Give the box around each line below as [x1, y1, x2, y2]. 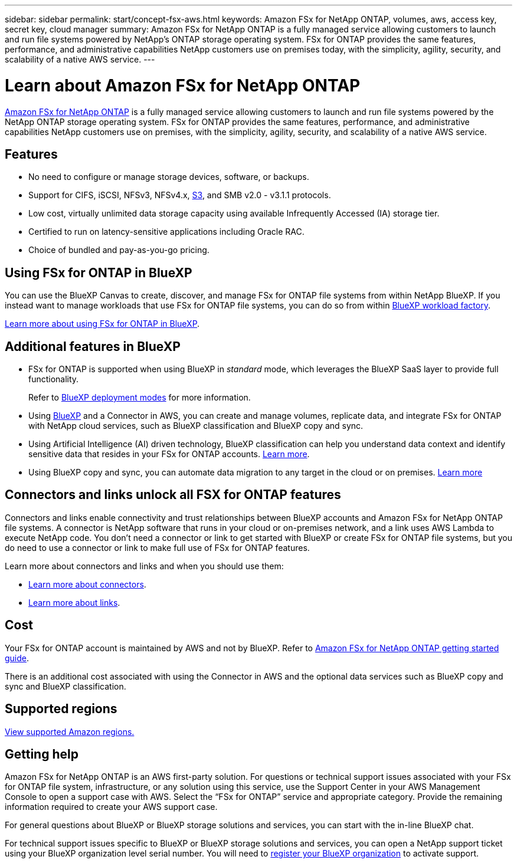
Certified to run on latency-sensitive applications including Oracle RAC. [28, 227, 305, 237]
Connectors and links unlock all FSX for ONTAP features [5, 487, 341, 503]
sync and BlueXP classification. [5, 681, 126, 691]
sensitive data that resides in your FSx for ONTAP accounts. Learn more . [28, 449, 310, 460]
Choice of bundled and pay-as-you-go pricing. [28, 245, 210, 255]
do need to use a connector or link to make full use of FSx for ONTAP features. [5, 542, 310, 553]
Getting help [5, 746, 78, 762]
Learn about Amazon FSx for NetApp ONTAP [5, 75, 361, 96]
